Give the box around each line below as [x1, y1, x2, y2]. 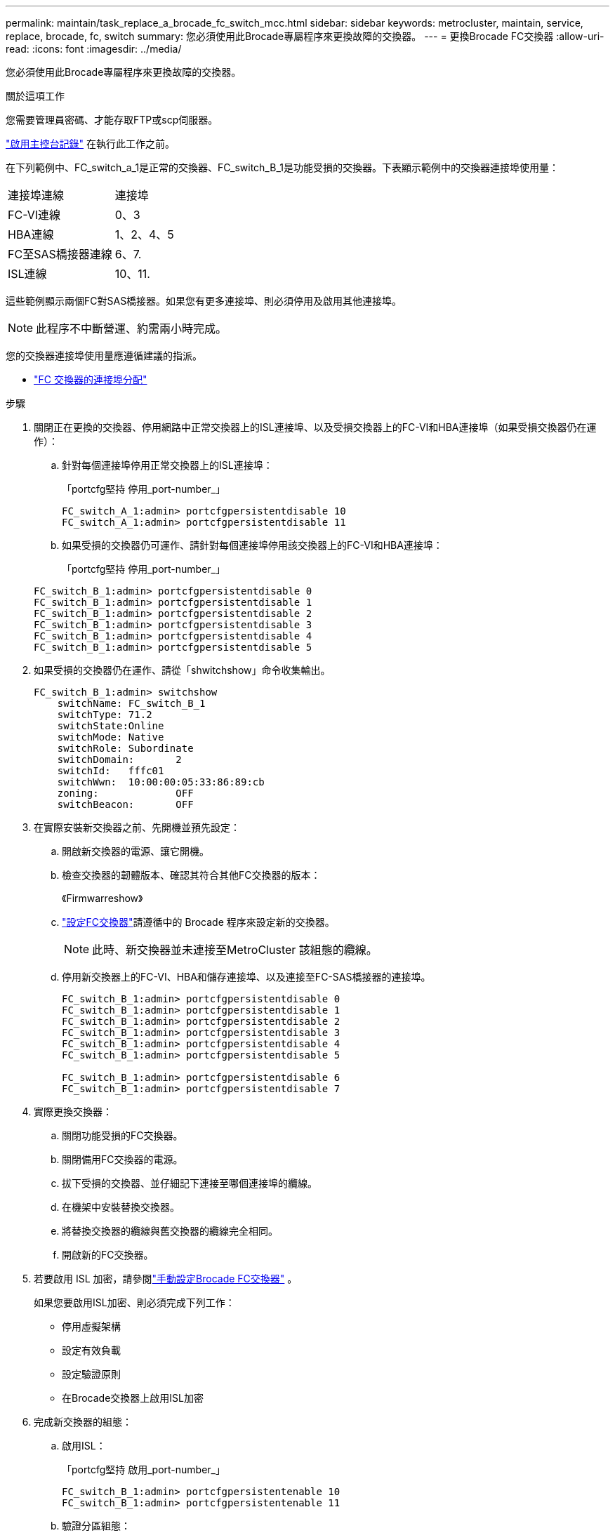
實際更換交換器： [34, 1106, 112, 1117]
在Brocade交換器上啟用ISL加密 [62, 1392, 204, 1404]
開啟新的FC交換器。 [62, 1249, 154, 1261]
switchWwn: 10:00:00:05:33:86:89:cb [57, 776, 265, 788]
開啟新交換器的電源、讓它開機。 [62, 845, 209, 857]
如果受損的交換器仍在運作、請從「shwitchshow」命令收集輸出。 [34, 664, 331, 676]
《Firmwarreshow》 [62, 892, 143, 904]
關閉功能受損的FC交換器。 [62, 1129, 183, 1141]
